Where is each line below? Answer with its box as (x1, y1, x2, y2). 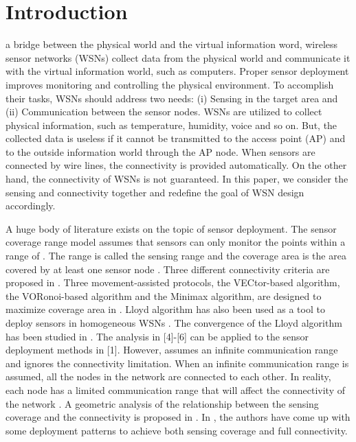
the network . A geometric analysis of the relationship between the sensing (5, 396, 319, 410)
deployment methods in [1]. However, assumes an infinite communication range (5, 342, 338, 357)
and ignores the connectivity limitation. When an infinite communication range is (5, 356, 349, 370)
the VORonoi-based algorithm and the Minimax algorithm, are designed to (5, 288, 322, 303)
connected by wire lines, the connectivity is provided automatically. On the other (5, 158, 347, 172)
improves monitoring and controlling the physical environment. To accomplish (5, 77, 334, 91)
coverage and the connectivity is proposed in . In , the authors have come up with (5, 410, 351, 424)
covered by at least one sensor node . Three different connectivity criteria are (5, 261, 330, 276)
